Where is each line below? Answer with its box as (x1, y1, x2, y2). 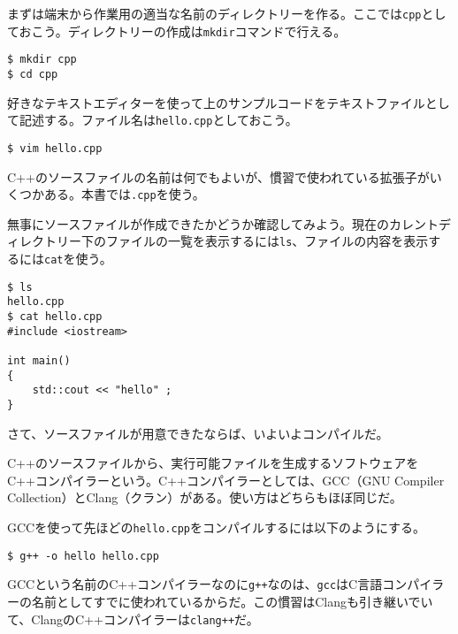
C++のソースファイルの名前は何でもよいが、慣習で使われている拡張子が (7, 167, 430, 186)
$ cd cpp (7, 67, 58, 80)
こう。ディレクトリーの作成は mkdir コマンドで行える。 (31, 21, 347, 40)
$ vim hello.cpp (7, 141, 103, 155)
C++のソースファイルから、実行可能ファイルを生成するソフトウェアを (7, 454, 419, 472)
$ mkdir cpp (7, 53, 77, 66)
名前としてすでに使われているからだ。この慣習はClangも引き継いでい (31, 592, 433, 610)
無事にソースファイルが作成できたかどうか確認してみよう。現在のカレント (7, 214, 439, 233)
